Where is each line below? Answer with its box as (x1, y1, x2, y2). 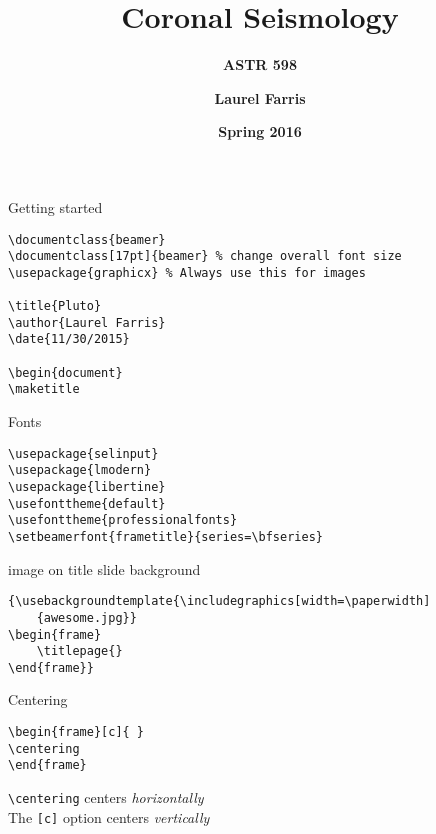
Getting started (8, 196, 103, 217)
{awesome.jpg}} (36, 610, 137, 625)
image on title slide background (8, 558, 201, 579)
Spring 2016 (218, 121, 302, 142)
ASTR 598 (223, 54, 297, 75)
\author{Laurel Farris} (8, 315, 166, 330)
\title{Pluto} (8, 299, 102, 314)
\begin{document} (8, 365, 123, 380)
